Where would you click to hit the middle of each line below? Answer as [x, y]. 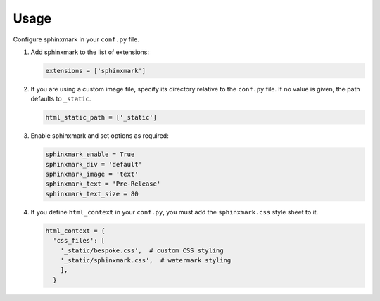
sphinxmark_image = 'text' [92, 174]
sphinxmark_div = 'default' [94, 164]
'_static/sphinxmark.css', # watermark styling [146, 260]
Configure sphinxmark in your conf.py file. [76, 39]
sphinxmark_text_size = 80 [92, 194]
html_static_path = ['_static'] [101, 117]
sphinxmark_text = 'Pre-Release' [103, 184]
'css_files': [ [79, 241]
